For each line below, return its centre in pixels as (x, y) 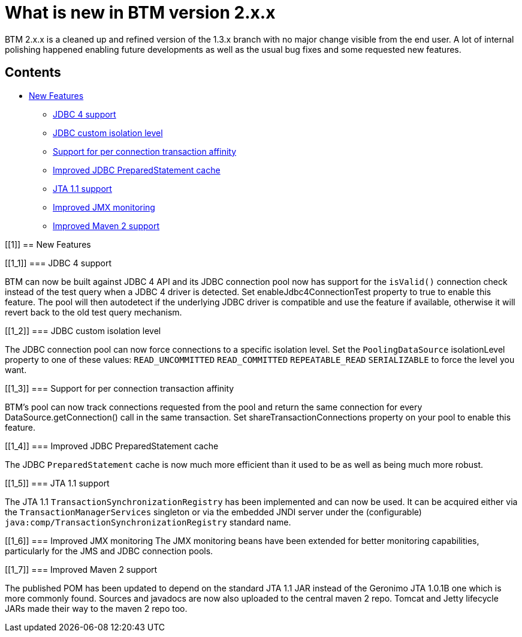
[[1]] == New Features (48, 244)
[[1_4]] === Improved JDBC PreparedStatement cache (112, 446)
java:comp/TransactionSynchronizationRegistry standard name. (148, 522)
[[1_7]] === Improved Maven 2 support (81, 569)
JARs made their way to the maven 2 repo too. (96, 608)
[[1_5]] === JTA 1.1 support (57, 483)
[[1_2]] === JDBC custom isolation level (83, 330)
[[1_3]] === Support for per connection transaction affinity (120, 388)
